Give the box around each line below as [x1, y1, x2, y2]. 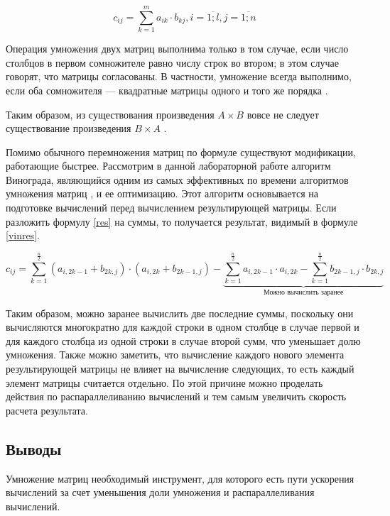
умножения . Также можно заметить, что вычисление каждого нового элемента [6, 347, 345, 362]
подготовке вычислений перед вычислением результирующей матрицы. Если [6, 200, 337, 215]
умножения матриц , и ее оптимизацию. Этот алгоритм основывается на [6, 186, 319, 201]
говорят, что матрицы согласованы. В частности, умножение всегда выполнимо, [6, 69, 352, 84]
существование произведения [6, 121, 131, 136]
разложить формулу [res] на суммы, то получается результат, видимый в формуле [6, 214, 358, 229]
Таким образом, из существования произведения [6, 106, 215, 121]
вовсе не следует [247, 106, 319, 121]
